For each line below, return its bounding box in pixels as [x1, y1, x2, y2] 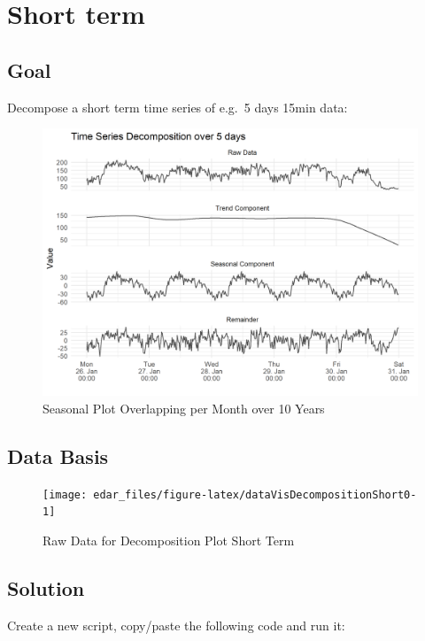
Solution [7, 575, 85, 602]
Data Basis [7, 443, 109, 470]
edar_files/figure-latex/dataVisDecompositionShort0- [93, 488, 417, 501]
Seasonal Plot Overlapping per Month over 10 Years [42, 399, 325, 418]
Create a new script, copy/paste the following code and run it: [7, 615, 345, 634]
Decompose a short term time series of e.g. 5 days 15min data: [7, 97, 348, 116]
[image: [42, 488, 88, 501]
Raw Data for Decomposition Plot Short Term [42, 531, 295, 550]
